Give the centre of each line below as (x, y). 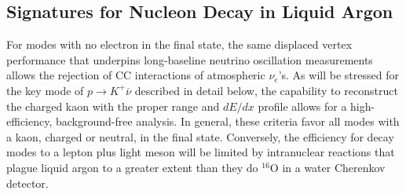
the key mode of (45, 90)
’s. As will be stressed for (338, 75)
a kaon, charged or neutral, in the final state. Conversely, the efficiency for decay (200, 136)
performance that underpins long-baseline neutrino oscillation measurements (190, 59)
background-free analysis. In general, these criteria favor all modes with (227, 121)
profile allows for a (302, 106)
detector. (27, 183)
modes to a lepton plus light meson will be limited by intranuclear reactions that (201, 152)
